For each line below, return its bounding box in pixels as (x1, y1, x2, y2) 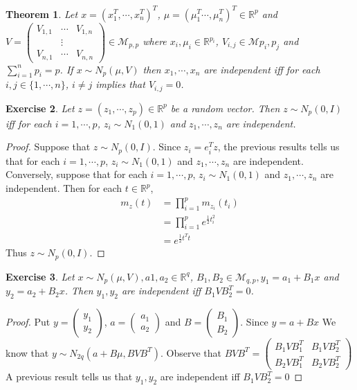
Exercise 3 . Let (6, 269, 75, 283)
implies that (95, 77, 145, 91)
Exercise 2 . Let (6, 100, 75, 115)
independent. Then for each (6, 181, 122, 195)
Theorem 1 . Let (6, 6, 78, 21)
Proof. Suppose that (6, 139, 91, 154)
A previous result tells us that (6, 369, 133, 384)
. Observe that (160, 345, 221, 360)
